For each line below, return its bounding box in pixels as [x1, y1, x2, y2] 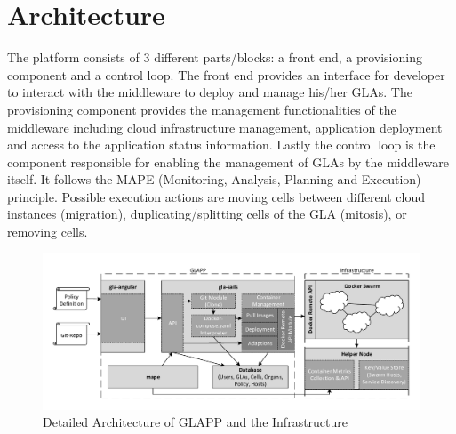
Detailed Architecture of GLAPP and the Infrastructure [43, 413, 348, 431]
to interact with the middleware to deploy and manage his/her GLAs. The [7, 83, 412, 101]
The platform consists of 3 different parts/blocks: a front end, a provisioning [7, 48, 422, 67]
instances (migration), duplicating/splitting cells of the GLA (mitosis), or [7, 205, 407, 223]
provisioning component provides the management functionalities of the [7, 100, 396, 118]
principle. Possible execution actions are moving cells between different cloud [7, 187, 425, 205]
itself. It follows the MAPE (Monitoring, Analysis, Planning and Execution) [7, 170, 421, 189]
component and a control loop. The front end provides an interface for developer [7, 65, 445, 84]
